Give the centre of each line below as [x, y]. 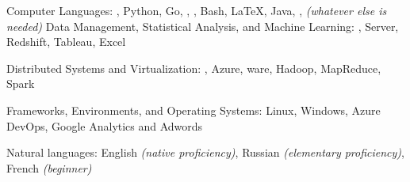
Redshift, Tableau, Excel [66, 42]
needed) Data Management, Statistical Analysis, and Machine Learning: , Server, [203, 26]
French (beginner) [49, 167]
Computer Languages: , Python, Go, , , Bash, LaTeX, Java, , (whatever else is [197, 10]
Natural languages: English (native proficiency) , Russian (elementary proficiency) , [205, 152]
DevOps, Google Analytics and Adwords [105, 125]
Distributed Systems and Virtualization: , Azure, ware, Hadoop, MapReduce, [194, 68]
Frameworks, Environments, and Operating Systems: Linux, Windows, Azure [194, 110]
